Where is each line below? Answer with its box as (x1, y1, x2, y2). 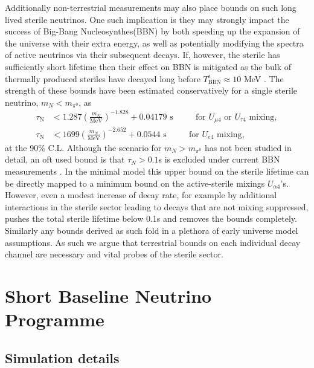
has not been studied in (205, 141, 292, 153)
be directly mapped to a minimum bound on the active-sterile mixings (5, 176, 265, 189)
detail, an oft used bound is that (5, 153, 125, 166)
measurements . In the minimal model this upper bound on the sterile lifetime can (5, 165, 309, 178)
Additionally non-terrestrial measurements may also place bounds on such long (5, 1, 296, 13)
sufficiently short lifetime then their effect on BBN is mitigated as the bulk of (5, 60, 292, 73)
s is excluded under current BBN (158, 153, 280, 166)
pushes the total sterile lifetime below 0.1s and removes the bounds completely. (5, 212, 297, 225)
